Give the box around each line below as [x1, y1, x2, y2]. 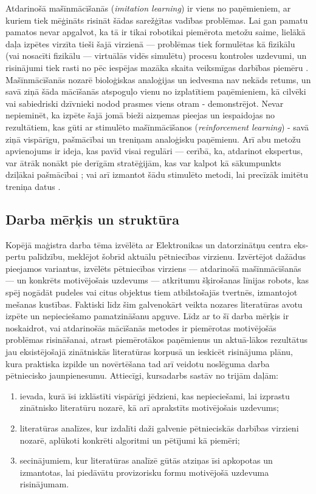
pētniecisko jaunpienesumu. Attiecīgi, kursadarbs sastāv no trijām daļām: [5, 369, 278, 382]
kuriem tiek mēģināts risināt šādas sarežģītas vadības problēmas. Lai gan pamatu [5, 13, 308, 26]
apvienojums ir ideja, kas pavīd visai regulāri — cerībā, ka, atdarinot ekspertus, [5, 144, 303, 157]
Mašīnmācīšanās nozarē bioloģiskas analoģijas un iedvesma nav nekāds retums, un [5, 73, 311, 86]
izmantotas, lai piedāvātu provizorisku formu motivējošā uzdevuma [19, 465, 269, 478]
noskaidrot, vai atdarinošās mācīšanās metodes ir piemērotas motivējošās [5, 321, 276, 334]
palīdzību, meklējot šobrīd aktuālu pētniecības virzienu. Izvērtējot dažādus [28, 250, 306, 263]
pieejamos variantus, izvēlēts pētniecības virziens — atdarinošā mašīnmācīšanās [5, 262, 301, 274]
